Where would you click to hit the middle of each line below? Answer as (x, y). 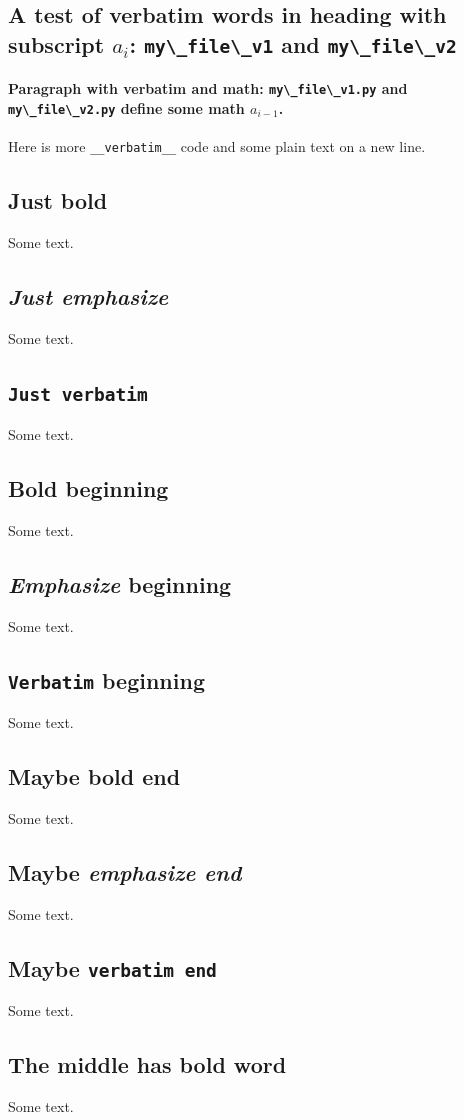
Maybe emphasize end (125, 872)
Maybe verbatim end (112, 967)
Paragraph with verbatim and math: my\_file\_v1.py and (208, 88)
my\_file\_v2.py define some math (126, 108)
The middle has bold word (147, 1064)
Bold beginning (88, 488)
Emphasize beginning (120, 584)
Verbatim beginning (106, 679)
